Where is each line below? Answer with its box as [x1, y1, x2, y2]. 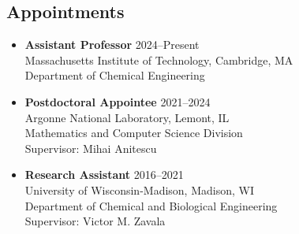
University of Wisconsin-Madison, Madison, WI [24, 181, 254, 198]
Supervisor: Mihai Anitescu [24, 139, 157, 156]
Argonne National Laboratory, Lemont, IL [24, 109, 230, 125]
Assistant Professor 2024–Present [24, 36, 200, 53]
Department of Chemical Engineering [24, 67, 205, 84]
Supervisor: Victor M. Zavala [24, 213, 166, 229]
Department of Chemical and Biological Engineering [24, 197, 278, 214]
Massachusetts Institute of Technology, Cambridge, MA [24, 51, 293, 68]
